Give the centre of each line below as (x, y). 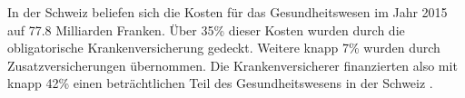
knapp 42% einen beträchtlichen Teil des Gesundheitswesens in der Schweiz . (220, 83)
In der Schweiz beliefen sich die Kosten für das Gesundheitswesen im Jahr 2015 (228, 12)
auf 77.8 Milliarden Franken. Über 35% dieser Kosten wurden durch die (206, 29)
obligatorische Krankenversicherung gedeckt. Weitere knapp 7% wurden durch (224, 48)
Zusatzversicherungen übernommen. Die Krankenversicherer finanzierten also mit (232, 65)
